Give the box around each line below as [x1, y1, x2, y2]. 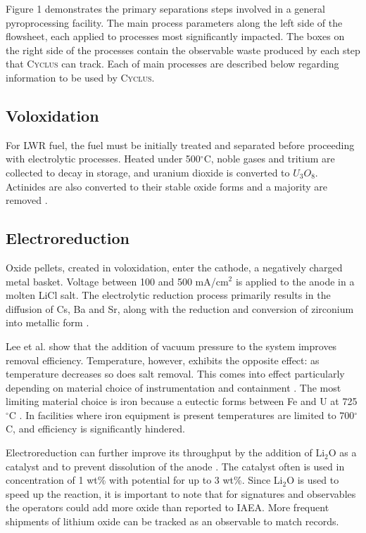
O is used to [286, 473, 339, 487]
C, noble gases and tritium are [203, 151, 335, 166]
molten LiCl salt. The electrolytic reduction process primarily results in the [6, 288, 331, 302]
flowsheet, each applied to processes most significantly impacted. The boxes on [6, 29, 345, 44]
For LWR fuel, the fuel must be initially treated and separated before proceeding [6, 137, 355, 152]
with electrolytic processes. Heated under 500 [6, 151, 201, 166]
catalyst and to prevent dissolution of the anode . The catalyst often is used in [6, 458, 345, 473]
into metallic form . [6, 315, 89, 330]
